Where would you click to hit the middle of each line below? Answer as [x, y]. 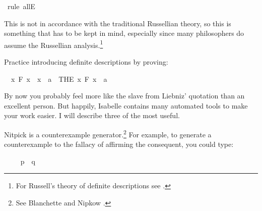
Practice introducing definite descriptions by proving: [86, 62]
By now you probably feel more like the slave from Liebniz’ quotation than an [124, 96]
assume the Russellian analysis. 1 [54, 44]
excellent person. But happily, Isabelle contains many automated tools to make [126, 105]
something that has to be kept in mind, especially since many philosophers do [124, 33]
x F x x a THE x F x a [59, 78]
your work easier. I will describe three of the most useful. [92, 115]
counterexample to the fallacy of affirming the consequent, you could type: [119, 144]
